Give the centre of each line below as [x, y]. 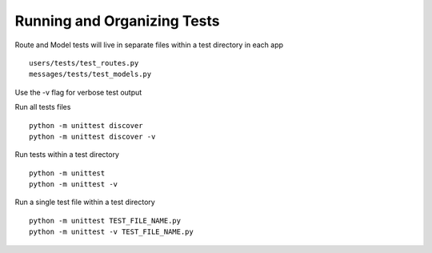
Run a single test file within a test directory [85, 202]
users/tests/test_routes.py [84, 63]
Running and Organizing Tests [117, 21]
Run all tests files [43, 107]
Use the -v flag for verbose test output [78, 92]
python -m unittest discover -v [92, 137]
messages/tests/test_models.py [90, 74]
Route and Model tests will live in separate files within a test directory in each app [149, 45]
